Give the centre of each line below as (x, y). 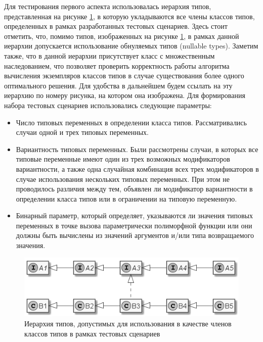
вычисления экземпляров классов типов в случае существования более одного (124, 76)
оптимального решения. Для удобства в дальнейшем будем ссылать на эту (118, 85)
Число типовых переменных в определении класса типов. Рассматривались (131, 122)
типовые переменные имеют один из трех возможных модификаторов (123, 159)
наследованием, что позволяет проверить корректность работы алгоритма (117, 65)
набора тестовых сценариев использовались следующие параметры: (108, 105)
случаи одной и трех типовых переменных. (82, 132)
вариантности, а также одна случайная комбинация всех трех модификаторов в (137, 168)
